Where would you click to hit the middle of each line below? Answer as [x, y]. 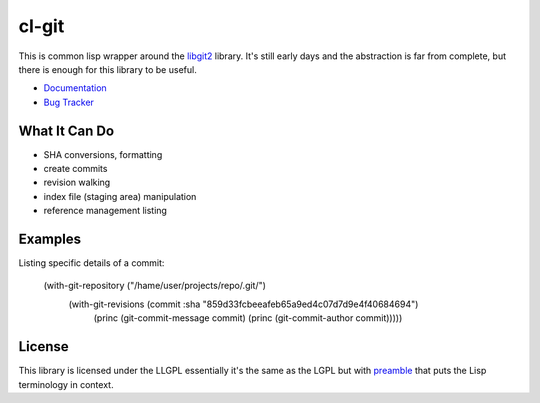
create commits [75, 169]
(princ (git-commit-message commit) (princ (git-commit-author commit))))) [248, 318]
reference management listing [105, 211]
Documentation [75, 88]
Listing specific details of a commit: [91, 263]
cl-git [41, 26]
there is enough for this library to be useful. [107, 69]
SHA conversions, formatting [103, 154]
